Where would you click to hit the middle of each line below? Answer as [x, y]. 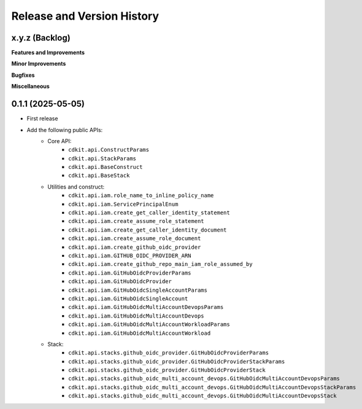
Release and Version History [85, 16]
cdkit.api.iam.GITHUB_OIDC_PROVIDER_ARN [130, 256]
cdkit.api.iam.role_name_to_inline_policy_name [141, 196]
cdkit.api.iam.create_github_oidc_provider [135, 247]
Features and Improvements [48, 53]
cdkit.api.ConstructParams [109, 150]
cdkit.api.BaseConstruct [106, 167]
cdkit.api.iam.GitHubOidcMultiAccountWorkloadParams [149, 325]
